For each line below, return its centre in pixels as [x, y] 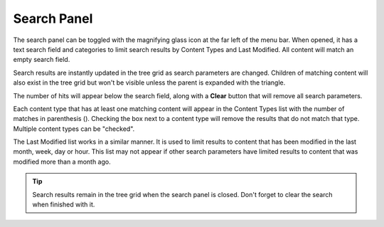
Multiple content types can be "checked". [74, 129]
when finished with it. [64, 205]
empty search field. [42, 60]
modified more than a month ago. [62, 162]
